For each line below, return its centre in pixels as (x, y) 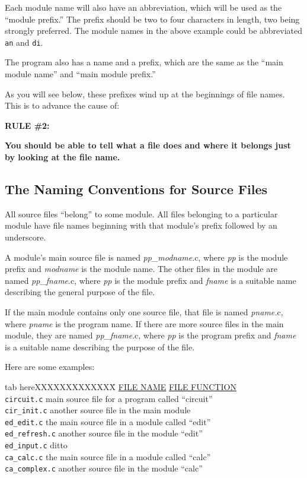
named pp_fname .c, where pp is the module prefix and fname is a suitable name (151, 280)
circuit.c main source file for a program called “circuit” (109, 398)
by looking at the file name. (63, 157)
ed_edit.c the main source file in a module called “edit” (108, 421)
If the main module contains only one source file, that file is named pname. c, (144, 311)
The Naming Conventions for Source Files (136, 189)
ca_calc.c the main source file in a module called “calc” (108, 456)
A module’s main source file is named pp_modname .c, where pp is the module (146, 257)
